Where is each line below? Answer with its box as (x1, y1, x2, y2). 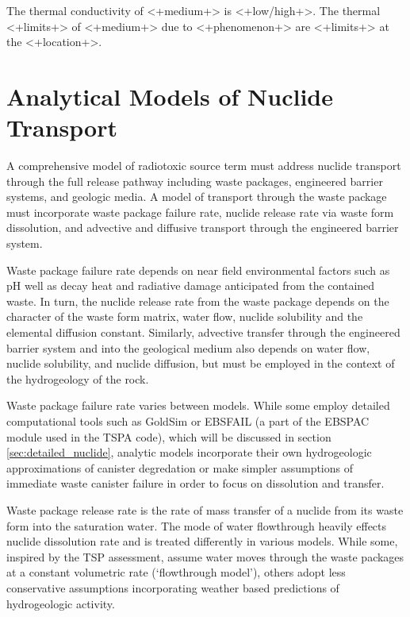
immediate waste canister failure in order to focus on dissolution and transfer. (6, 475, 385, 492)
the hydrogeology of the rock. (6, 370, 149, 387)
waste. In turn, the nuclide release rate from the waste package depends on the (6, 292, 389, 309)
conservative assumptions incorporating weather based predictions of (6, 579, 339, 596)
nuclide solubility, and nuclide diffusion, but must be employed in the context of (6, 355, 395, 372)
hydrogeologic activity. (6, 595, 115, 611)
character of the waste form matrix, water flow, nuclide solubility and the (6, 308, 363, 325)
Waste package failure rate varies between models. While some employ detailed (6, 397, 390, 414)
